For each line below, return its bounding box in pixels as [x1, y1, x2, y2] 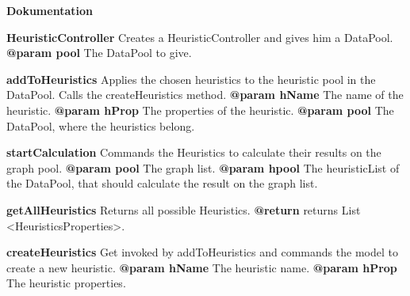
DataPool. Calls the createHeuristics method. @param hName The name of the [6, 86, 404, 103]
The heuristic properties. [6, 275, 126, 291]
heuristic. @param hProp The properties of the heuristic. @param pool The [6, 101, 394, 118]
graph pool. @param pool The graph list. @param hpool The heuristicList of [6, 159, 400, 176]
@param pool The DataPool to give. [6, 44, 192, 61]
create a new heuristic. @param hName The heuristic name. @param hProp [6, 259, 397, 275]
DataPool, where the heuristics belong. [6, 117, 195, 134]
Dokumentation [6, 2, 93, 18]
